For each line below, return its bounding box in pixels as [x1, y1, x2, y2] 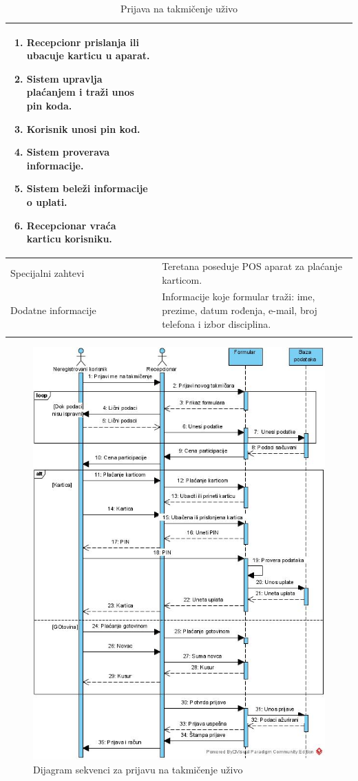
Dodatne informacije [10, 303, 96, 317]
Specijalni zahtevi [10, 265, 85, 280]
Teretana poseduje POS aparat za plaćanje [162, 258, 342, 273]
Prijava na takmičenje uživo [120, 1, 238, 15]
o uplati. [26, 194, 67, 209]
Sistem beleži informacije [26, 181, 148, 196]
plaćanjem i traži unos [26, 85, 134, 99]
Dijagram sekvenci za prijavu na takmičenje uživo [33, 762, 243, 776]
